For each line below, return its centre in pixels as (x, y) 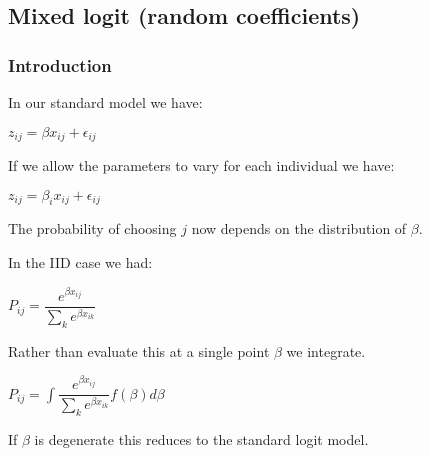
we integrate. (326, 350)
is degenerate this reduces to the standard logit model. (201, 439)
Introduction (60, 64)
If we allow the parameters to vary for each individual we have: (201, 165)
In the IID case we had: (80, 262)
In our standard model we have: (105, 102)
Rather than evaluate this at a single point (139, 350)
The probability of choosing (92, 228)
